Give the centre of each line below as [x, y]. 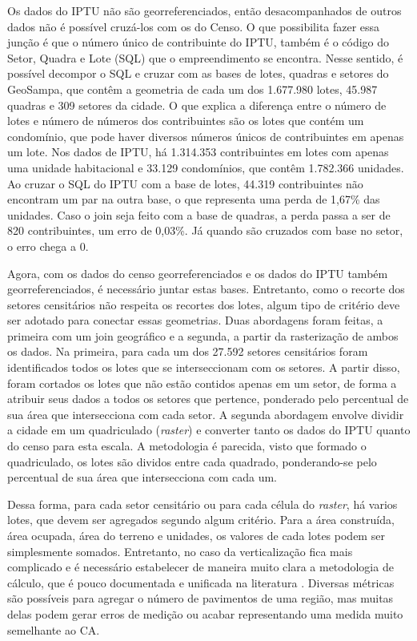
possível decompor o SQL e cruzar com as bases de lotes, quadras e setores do [198, 73]
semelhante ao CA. [54, 629]
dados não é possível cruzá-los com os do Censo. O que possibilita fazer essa [194, 26]
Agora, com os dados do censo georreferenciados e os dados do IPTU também [198, 273]
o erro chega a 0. [48, 246]
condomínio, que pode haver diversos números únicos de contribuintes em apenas [206, 136]
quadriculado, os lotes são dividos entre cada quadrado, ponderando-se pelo [192, 461]
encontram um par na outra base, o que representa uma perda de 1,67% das [194, 199]
